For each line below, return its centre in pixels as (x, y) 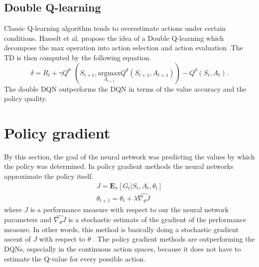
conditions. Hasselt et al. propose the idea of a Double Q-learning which (114, 38)
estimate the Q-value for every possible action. (75, 258)
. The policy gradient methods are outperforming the (174, 239)
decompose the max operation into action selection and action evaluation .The (124, 48)
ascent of (17, 239)
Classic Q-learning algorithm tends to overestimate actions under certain (115, 28)
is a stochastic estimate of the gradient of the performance (157, 219)
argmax (109, 73)
